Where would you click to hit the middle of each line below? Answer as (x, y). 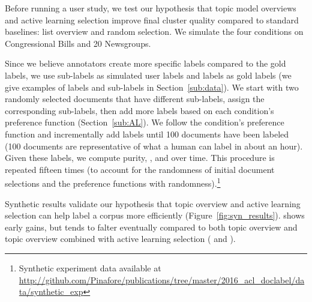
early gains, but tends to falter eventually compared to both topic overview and (151, 227)
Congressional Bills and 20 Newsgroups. (78, 43)
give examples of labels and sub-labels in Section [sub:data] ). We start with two (152, 87)
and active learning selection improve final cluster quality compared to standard (152, 20)
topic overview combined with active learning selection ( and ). (120, 239)
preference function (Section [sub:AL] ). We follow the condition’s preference (145, 122)
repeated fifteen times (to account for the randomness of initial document (140, 169)
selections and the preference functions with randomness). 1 (113, 182)
